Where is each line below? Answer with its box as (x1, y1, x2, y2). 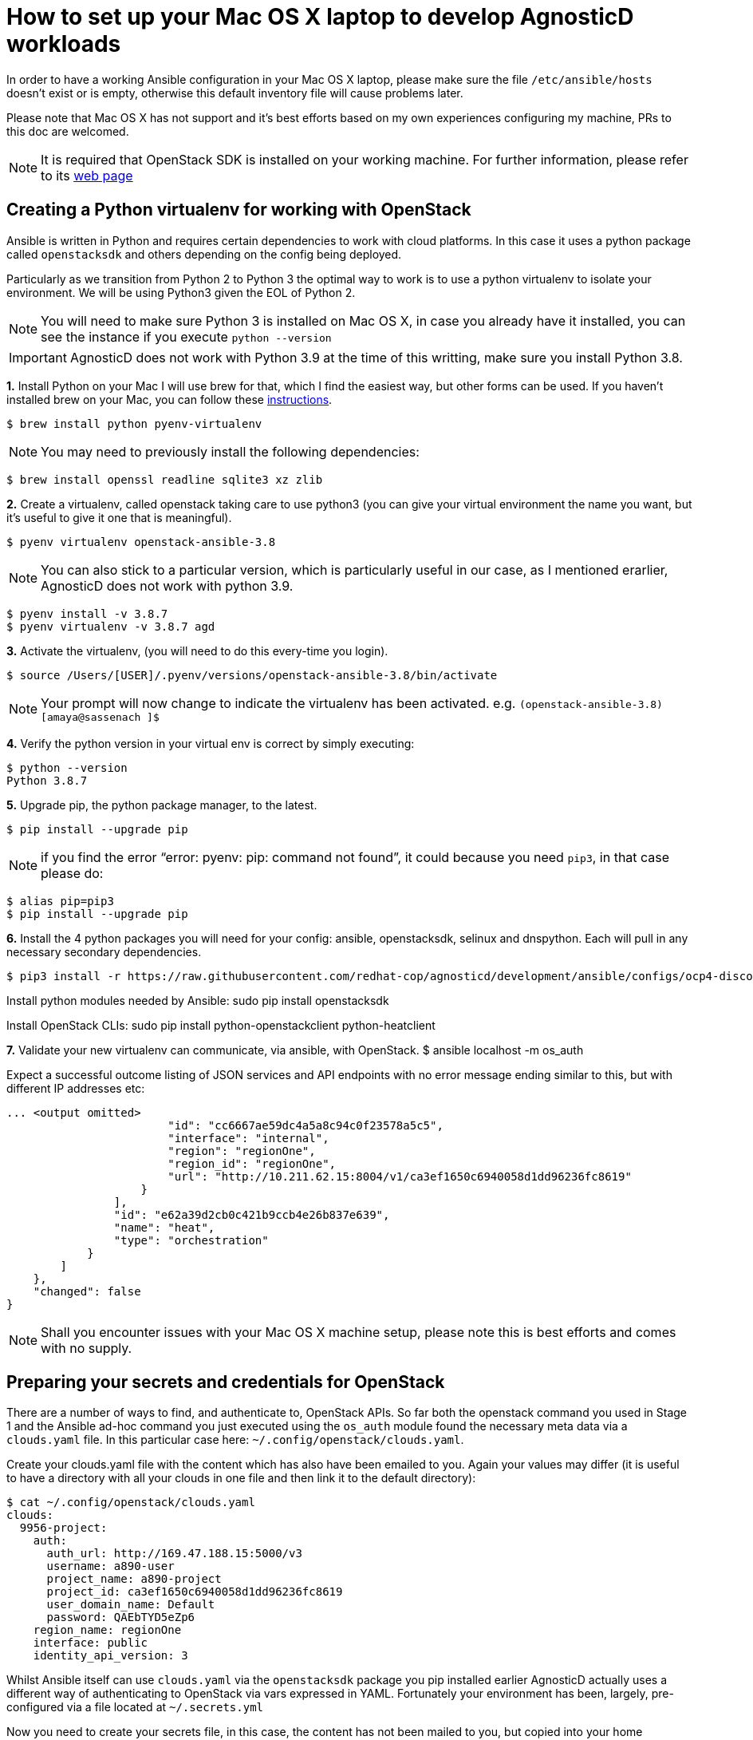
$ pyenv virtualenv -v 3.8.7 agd (6, 619, 215, 633)
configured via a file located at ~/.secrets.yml (6, 1700, 264, 1714)
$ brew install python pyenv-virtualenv (6, 417, 262, 430)
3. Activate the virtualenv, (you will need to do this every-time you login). (6, 643, 388, 658)
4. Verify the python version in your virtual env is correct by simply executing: (6, 736, 415, 750)
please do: (41, 864, 104, 881)
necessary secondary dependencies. (6, 944, 202, 959)
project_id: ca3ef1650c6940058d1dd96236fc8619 (46, 1585, 343, 1599)
